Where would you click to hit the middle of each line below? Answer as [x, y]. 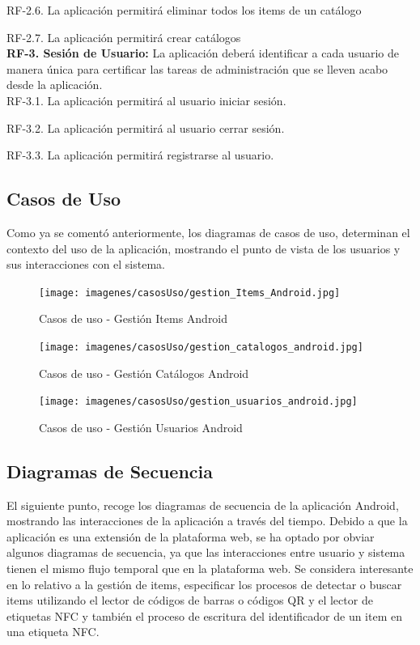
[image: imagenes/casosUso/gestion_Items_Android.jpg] [190, 293]
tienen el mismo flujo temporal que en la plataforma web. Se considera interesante [210, 569]
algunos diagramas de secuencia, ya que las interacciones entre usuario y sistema [206, 552]
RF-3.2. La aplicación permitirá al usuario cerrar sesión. [146, 127]
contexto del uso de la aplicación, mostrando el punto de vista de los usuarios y [204, 248]
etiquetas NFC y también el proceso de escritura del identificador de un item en [204, 615]
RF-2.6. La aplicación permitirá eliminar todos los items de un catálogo [184, 10]
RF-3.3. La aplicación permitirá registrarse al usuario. [140, 155]
